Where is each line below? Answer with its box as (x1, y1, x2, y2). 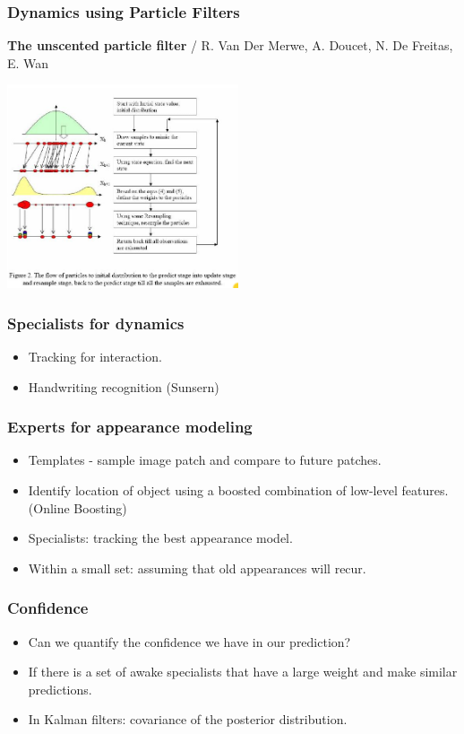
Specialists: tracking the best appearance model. (28, 529, 293, 547)
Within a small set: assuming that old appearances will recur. (28, 558, 366, 577)
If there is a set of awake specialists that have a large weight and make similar (28, 662, 458, 681)
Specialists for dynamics (7, 311, 185, 334)
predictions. (28, 679, 92, 698)
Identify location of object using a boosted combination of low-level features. (28, 480, 449, 499)
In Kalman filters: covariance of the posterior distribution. (28, 710, 348, 729)
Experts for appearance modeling (7, 415, 253, 438)
